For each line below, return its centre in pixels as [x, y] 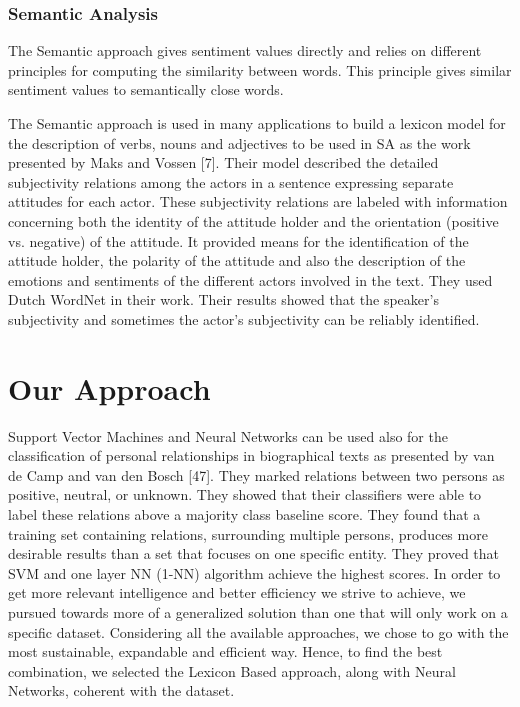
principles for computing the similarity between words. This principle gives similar [260, 69]
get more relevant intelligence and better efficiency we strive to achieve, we [237, 592]
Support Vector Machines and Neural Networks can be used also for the [228, 435]
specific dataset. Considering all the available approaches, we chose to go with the [258, 631]
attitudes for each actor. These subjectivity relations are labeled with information [258, 201]
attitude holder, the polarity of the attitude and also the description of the [237, 260]
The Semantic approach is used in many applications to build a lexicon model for [257, 123]
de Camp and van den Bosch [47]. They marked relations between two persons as [256, 474]
